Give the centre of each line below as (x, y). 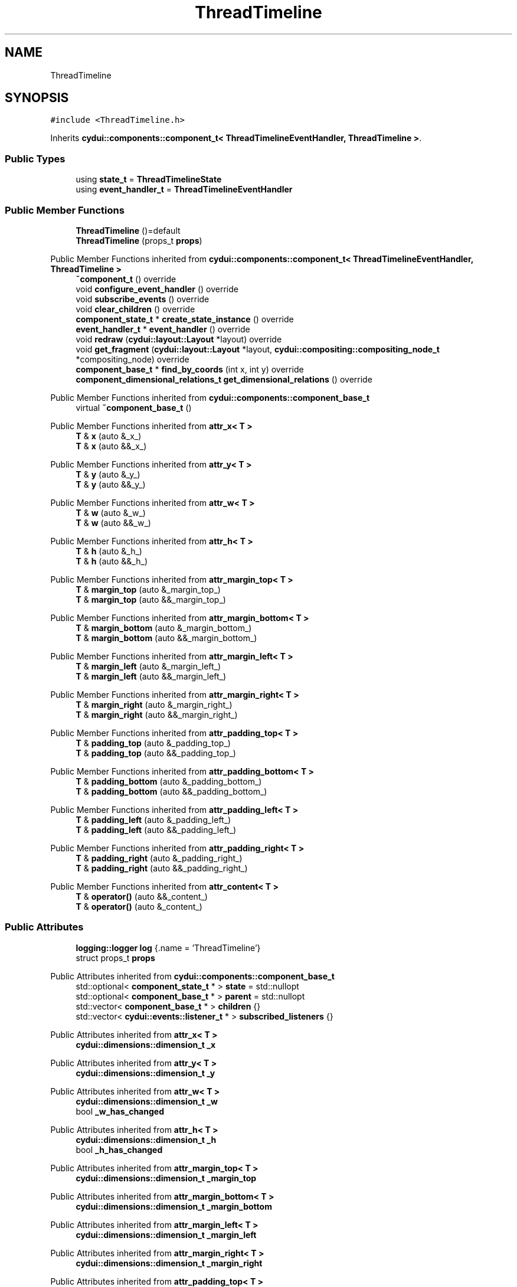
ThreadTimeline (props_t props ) (139, 240)
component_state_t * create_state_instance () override (185, 319)
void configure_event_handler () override (157, 289)
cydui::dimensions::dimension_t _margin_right (169, 1263)
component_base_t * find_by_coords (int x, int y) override (190, 369)
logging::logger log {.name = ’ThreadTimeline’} (168, 948)
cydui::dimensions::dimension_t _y (145, 1073)
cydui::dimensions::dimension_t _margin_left (166, 1234)
